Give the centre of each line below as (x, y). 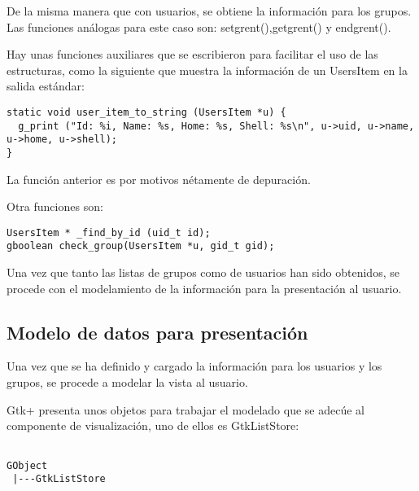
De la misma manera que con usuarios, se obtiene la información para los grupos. (209, 11)
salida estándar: (46, 86)
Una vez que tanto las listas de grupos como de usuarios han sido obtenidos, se (203, 272)
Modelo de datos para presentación (157, 332)
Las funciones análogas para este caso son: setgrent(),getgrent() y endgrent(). (199, 26)
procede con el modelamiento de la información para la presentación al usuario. (204, 288)
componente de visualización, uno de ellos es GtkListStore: (153, 425)
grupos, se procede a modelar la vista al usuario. (127, 382)
